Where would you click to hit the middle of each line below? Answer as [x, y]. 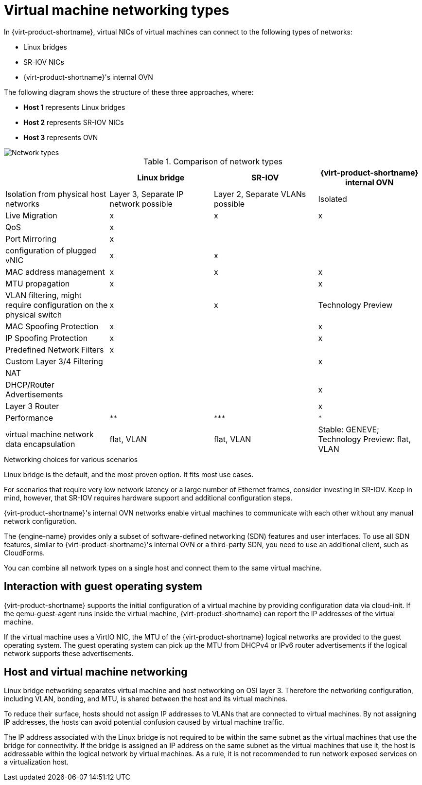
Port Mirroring [31, 239]
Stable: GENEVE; [349, 429]
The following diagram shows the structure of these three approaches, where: [129, 92]
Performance [29, 418]
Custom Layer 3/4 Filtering [54, 361]
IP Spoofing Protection [47, 338]
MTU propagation [38, 283]
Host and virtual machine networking [96, 672]
